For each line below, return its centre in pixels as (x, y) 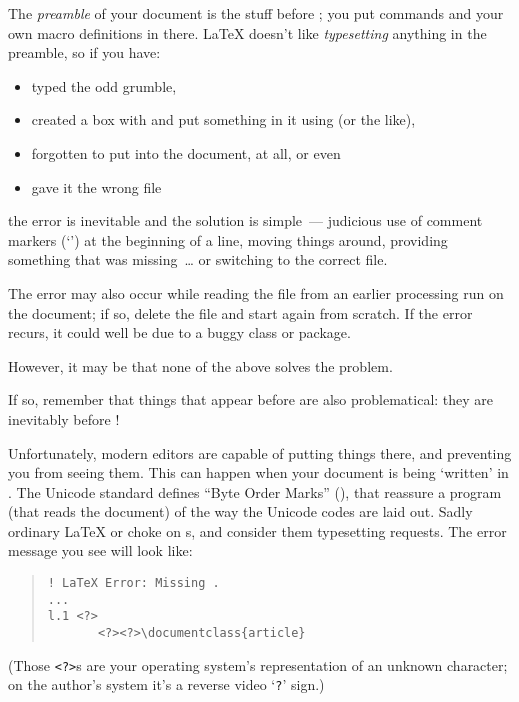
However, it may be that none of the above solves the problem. (200, 365)
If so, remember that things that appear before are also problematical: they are (251, 399)
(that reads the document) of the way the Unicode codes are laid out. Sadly (240, 511)
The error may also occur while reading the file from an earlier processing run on (256, 292)
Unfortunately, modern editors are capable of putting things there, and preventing (260, 452)
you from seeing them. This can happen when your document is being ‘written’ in (258, 472)
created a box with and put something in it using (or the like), (223, 119)
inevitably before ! (64, 418)
